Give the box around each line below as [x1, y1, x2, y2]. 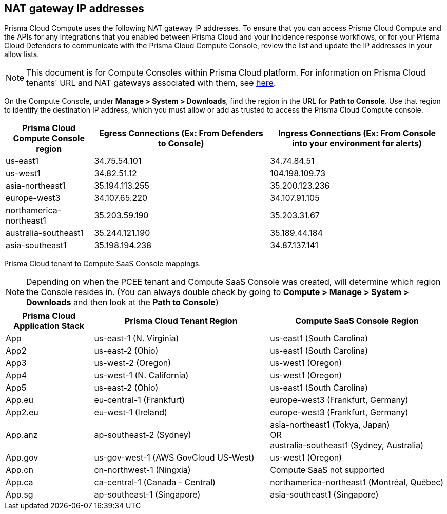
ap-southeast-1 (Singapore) [94, 489, 201, 500]
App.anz [6, 430, 38, 440]
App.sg [6, 489, 33, 500]
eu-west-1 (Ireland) [94, 407, 167, 418]
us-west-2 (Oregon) [94, 358, 171, 369]
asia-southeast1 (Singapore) [270, 489, 379, 500]
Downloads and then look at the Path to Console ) [26, 297, 219, 308]
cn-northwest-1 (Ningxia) [94, 465, 191, 475]
